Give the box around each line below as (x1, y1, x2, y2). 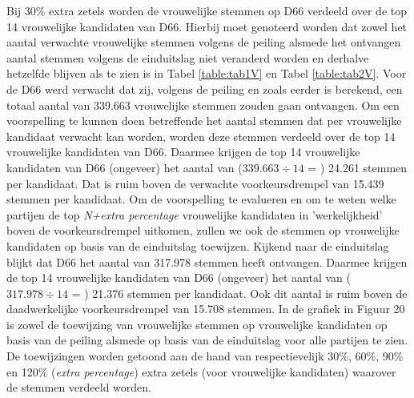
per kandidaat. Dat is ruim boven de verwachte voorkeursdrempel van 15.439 (6, 175, 384, 191)
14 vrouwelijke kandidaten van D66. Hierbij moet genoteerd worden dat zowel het (6, 18, 408, 34)
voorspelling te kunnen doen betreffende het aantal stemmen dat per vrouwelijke (6, 112, 402, 129)
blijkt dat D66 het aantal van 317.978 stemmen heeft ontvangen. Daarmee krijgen (6, 253, 408, 270)
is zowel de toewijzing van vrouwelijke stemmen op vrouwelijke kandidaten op (6, 316, 388, 332)
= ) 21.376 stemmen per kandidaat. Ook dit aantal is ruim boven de (71, 284, 408, 301)
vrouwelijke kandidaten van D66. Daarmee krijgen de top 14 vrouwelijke (6, 143, 360, 160)
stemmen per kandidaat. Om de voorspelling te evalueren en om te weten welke (6, 191, 396, 207)
